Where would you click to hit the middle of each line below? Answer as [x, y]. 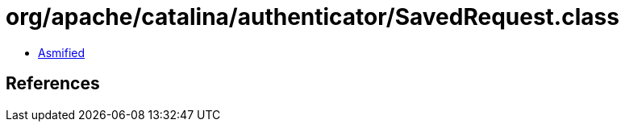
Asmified [62, 52]
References [53, 84]
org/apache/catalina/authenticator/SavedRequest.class [312, 17]
